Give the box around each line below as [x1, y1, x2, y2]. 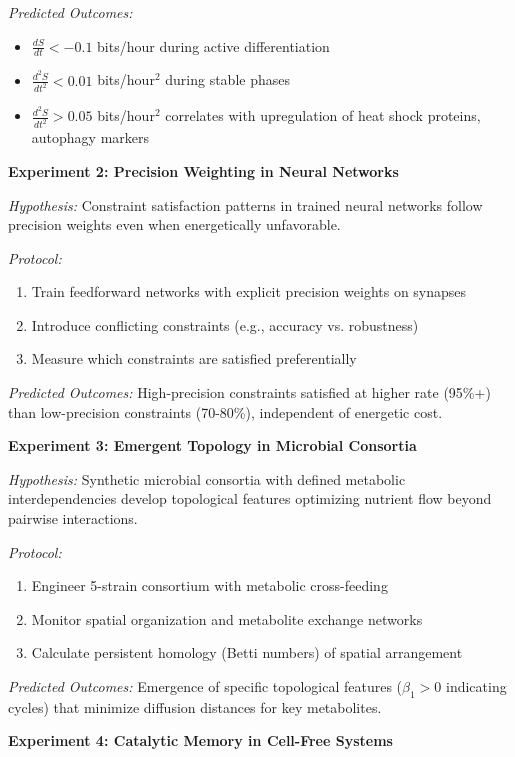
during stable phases [165, 69, 290, 90]
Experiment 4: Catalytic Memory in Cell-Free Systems [8, 730, 393, 751]
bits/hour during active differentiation [97, 35, 330, 56]
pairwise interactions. [8, 508, 138, 529]
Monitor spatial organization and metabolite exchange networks [31, 608, 423, 629]
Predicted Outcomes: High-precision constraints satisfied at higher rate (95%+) [8, 382, 491, 403]
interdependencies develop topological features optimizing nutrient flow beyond [8, 488, 492, 509]
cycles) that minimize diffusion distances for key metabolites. [8, 696, 382, 717]
